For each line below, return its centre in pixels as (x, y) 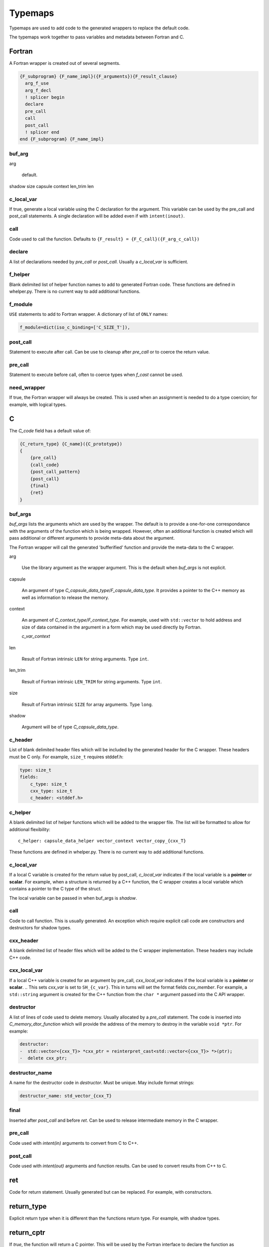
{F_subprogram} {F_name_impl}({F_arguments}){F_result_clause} (99, 76)
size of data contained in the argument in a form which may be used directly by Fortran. (112, 627)
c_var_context (36, 636)
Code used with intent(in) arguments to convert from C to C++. (74, 1143)
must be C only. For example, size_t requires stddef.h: (67, 757)
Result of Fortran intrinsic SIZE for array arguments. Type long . (87, 704)
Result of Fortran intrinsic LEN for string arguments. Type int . (85, 659)
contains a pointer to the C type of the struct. (56, 889)
